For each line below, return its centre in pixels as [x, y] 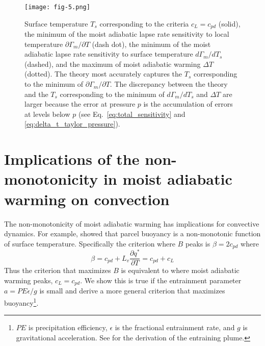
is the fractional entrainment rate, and [175, 327]
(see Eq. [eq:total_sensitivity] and [132, 114]
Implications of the [72, 159]
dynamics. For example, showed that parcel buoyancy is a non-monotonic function [132, 233]
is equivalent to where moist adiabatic [180, 270]
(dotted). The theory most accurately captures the [103, 74]
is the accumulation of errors [188, 104]
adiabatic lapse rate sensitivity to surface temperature [109, 54]
